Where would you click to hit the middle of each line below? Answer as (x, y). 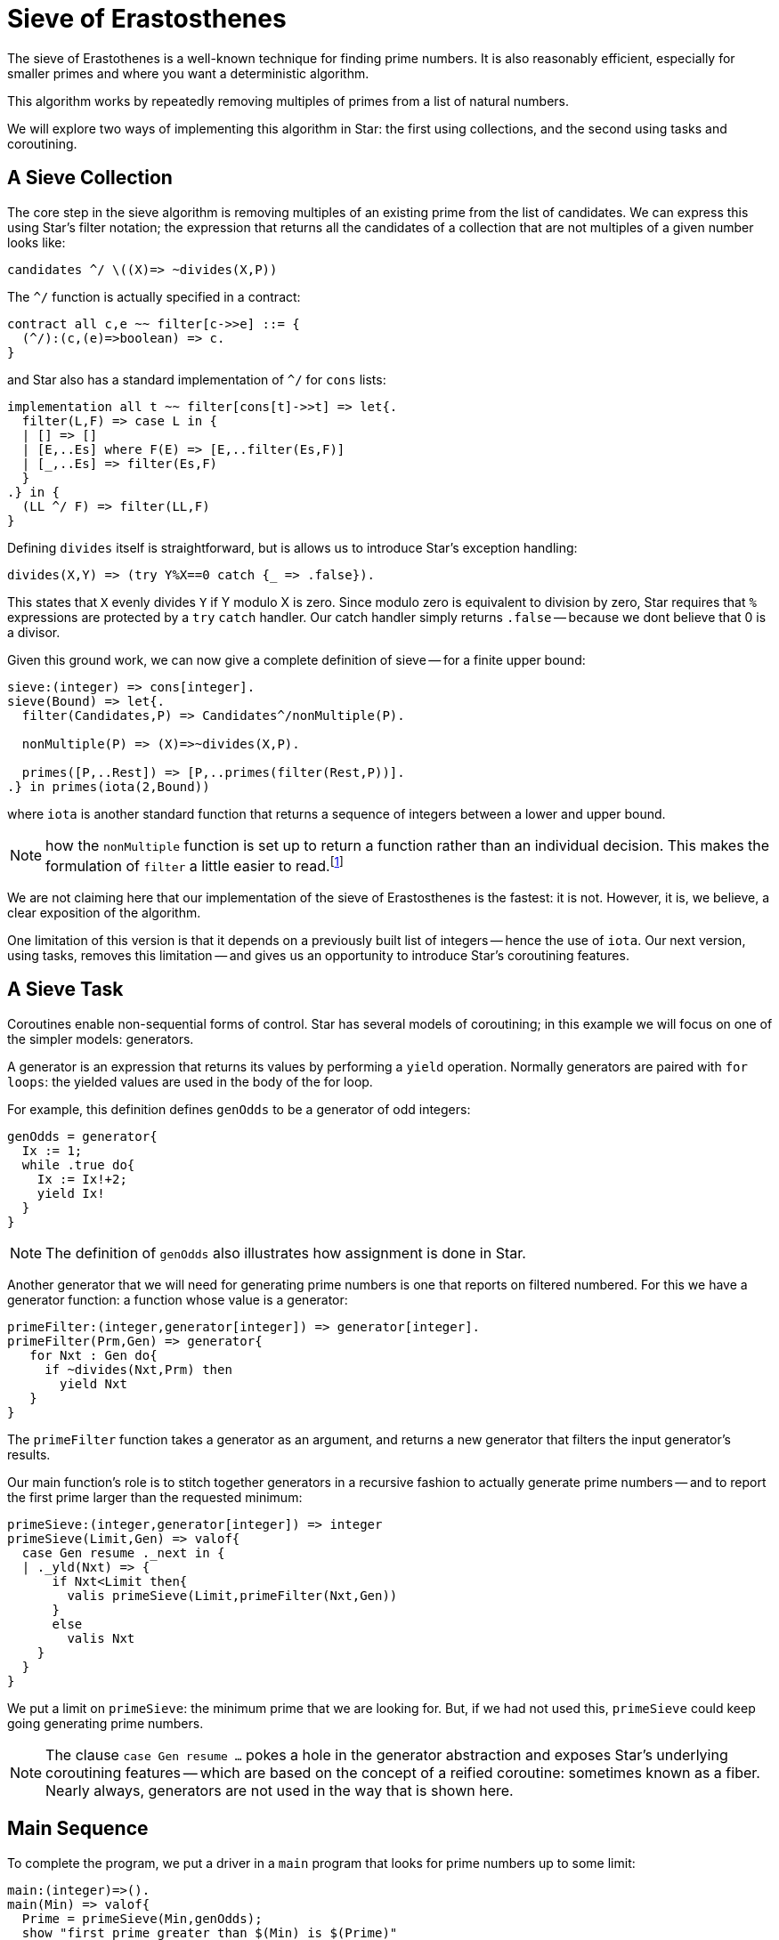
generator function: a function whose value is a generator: (178, 1299)
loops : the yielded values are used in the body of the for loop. (190, 1081)
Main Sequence (78, 1829)
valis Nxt (101, 1638)
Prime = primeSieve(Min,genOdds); (142, 1918)
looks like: (37, 242)
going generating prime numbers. (105, 1723)
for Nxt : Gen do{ (93, 1355)
